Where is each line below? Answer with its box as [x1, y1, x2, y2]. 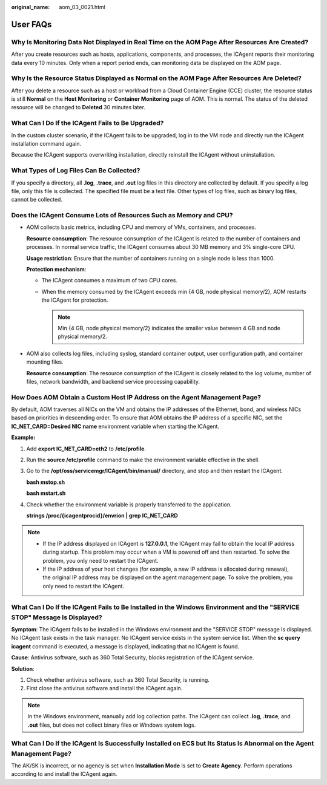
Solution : [11, 665, 35, 672]
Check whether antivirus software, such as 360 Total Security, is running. [26, 676, 210, 683]
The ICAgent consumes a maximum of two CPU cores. [41, 277, 178, 284]
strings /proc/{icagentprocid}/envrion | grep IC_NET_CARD [26, 512, 178, 519]
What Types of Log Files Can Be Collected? [11, 166, 140, 175]
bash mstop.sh [26, 478, 65, 486]
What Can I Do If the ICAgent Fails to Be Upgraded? [11, 119, 164, 127]
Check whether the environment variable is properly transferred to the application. [26, 501, 233, 508]
